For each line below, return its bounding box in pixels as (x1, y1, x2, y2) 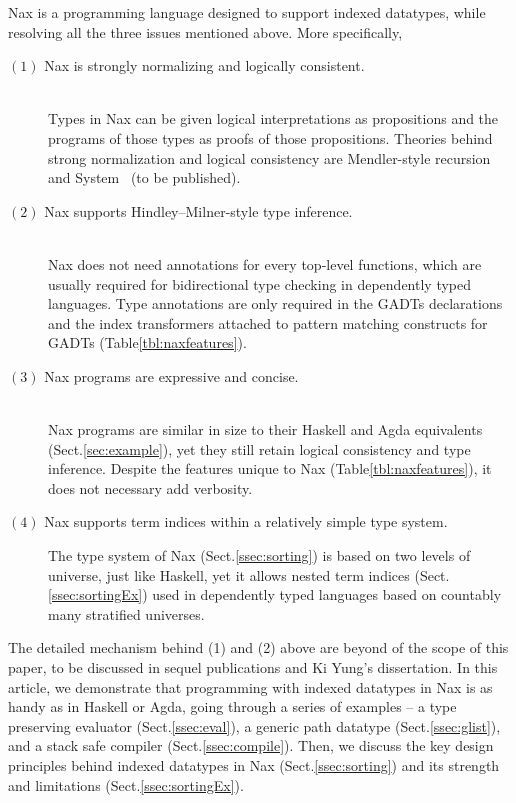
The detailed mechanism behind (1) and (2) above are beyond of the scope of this (8, 637, 509, 658)
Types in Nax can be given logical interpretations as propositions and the (48, 108, 499, 129)
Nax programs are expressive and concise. (44, 365, 299, 386)
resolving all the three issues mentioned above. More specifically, (8, 21, 403, 42)
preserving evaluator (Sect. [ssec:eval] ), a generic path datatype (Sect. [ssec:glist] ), (8, 715, 501, 736)
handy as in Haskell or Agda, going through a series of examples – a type (8, 696, 457, 717)
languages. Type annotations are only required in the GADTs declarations (48, 293, 503, 314)
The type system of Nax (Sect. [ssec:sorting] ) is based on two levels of (48, 545, 471, 566)
